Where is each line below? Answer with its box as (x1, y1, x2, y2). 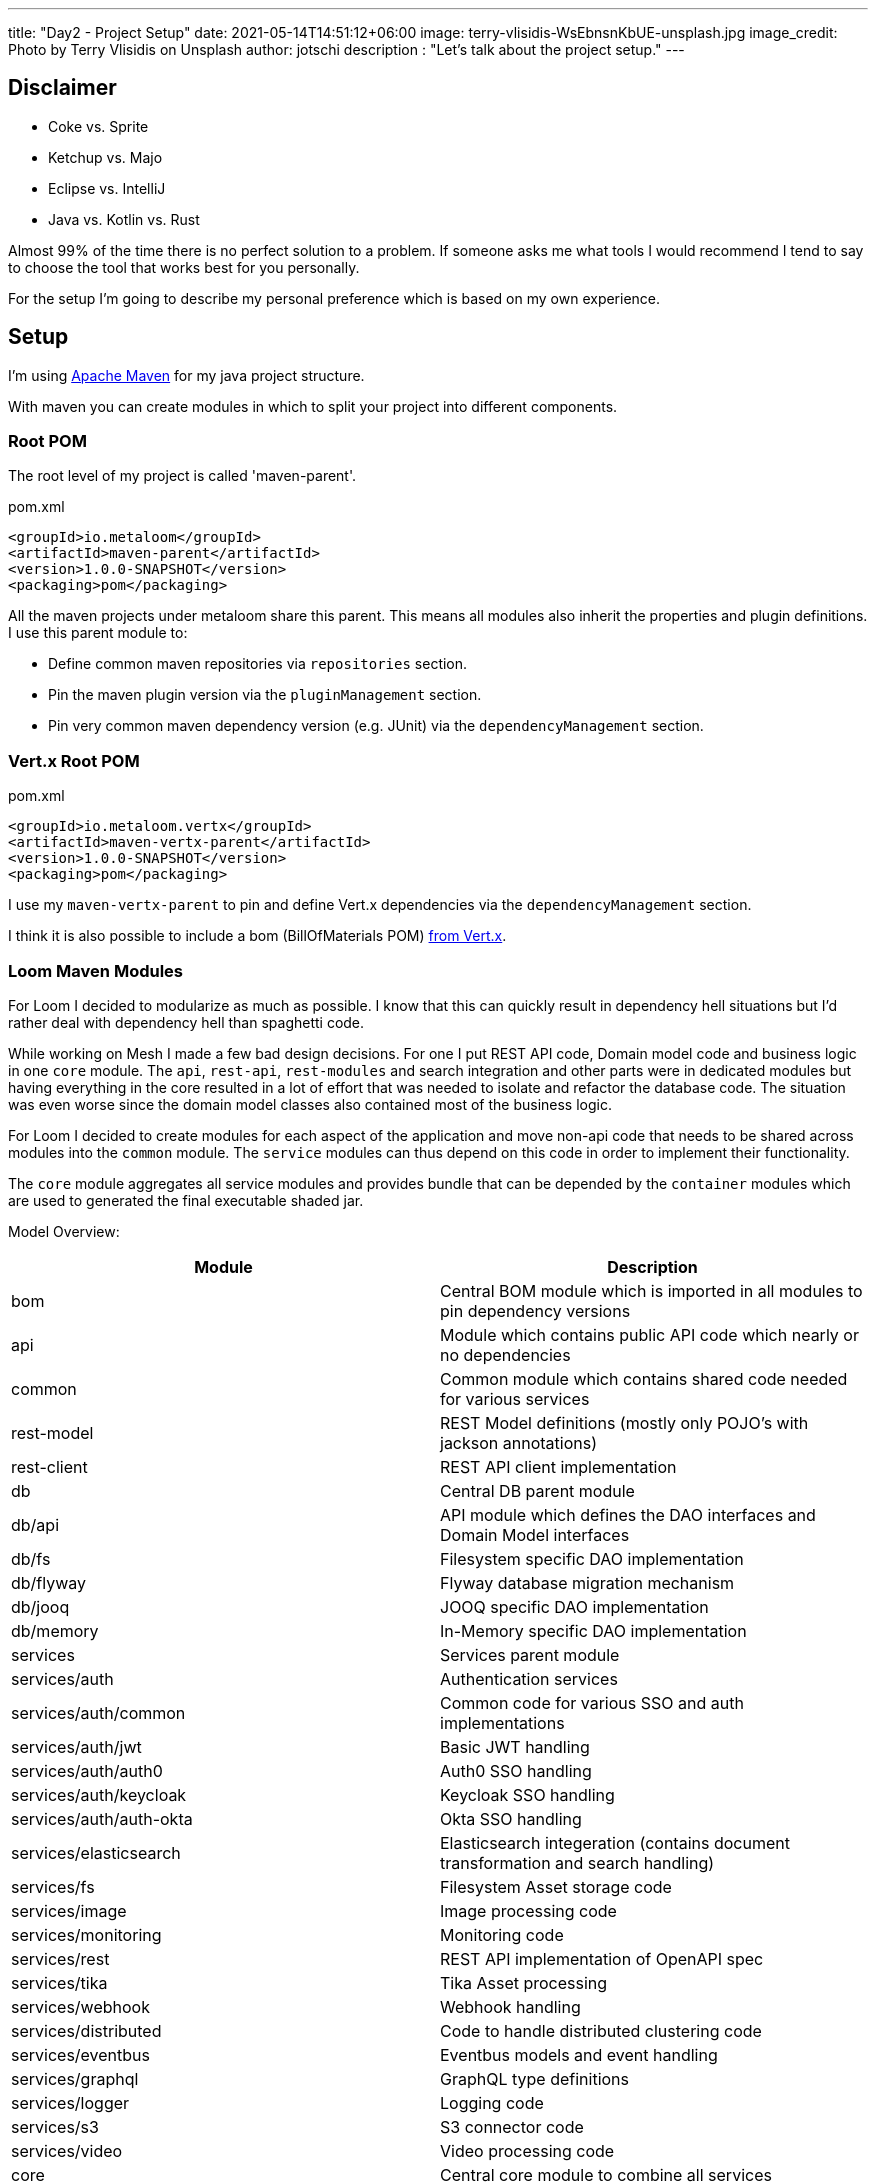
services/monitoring (11, 1924, 162, 1945)
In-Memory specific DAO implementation (440, 1620, 747, 1641)
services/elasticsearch (11, 1842, 181, 1863)
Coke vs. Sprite (48, 117, 149, 135)
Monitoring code (440, 1924, 564, 1945)
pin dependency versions (440, 1300, 631, 1321)
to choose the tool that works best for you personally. (8, 258, 360, 276)
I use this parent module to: (8, 624, 188, 642)
